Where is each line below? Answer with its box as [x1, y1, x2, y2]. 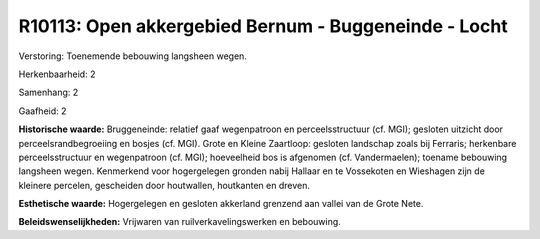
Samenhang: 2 [18, 86, 79, 99]
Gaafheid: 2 [18, 105, 67, 117]
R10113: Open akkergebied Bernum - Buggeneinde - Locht [18, 15, 509, 37]
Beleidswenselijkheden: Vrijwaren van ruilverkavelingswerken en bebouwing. [18, 216, 342, 228]
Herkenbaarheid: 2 [18, 68, 96, 80]
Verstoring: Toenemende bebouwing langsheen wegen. [18, 50, 247, 62]
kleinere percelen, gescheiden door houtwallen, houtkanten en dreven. [18, 179, 310, 191]
